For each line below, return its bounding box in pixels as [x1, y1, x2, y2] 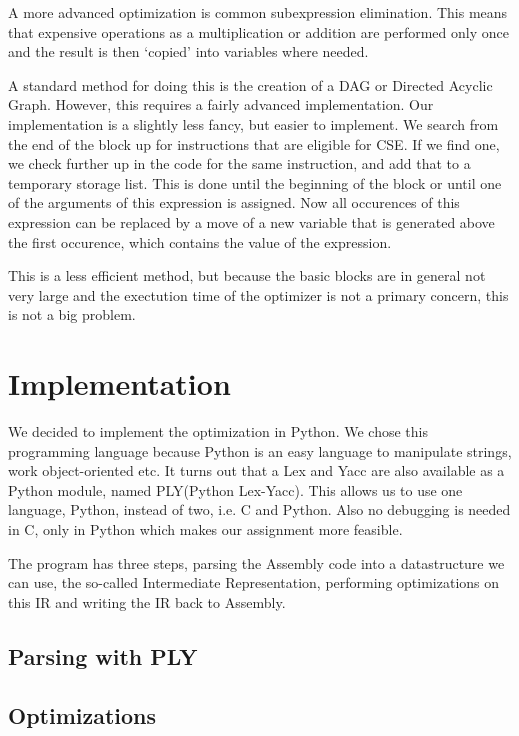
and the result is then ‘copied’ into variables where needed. [8, 41, 369, 62]
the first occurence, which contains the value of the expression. [8, 231, 392, 252]
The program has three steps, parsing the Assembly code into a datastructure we [8, 552, 505, 573]
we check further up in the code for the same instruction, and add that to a [8, 153, 471, 174]
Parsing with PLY [8, 640, 198, 671]
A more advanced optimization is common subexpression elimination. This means [8, 2, 508, 22]
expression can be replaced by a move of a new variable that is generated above [8, 211, 495, 232]
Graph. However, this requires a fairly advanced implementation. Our [8, 94, 434, 115]
